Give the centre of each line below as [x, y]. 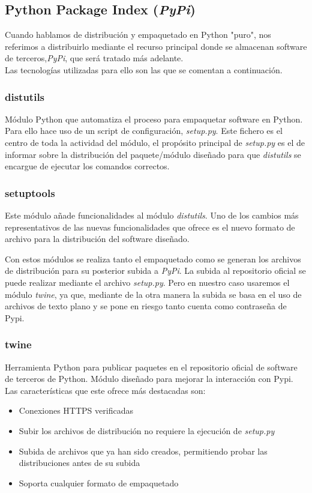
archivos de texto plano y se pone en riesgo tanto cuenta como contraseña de [146, 306]
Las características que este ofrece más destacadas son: [105, 390]
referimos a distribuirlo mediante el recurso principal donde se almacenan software [156, 46]
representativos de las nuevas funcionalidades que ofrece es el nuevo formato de [150, 227]
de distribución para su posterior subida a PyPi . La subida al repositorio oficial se [155, 271]
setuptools [30, 192]
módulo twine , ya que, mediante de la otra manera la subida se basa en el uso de [153, 294]
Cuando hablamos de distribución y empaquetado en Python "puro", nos [138, 35]
